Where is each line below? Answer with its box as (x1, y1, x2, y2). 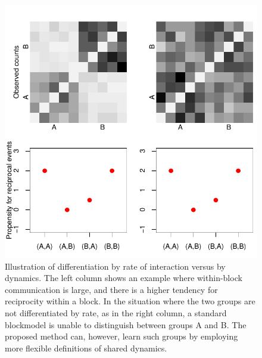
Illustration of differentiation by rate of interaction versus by (5, 260, 226, 272)
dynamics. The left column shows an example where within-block (5, 271, 242, 284)
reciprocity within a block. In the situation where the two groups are (5, 295, 255, 307)
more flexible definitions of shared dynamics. (5, 341, 167, 354)
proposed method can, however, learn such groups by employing (5, 330, 238, 342)
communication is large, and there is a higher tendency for (5, 283, 218, 295)
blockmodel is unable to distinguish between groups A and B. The (5, 318, 247, 331)
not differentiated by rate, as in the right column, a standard (5, 306, 227, 319)
